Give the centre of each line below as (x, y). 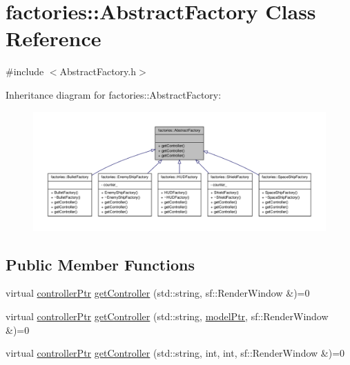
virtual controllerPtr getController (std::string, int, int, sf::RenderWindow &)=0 (175, 353)
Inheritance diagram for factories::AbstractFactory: (114, 94)
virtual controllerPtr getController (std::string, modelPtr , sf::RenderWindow (167, 316)
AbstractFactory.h (98, 71)
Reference (54, 38)
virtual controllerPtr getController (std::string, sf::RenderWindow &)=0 (158, 293)
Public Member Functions (100, 264)
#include (25, 71)
